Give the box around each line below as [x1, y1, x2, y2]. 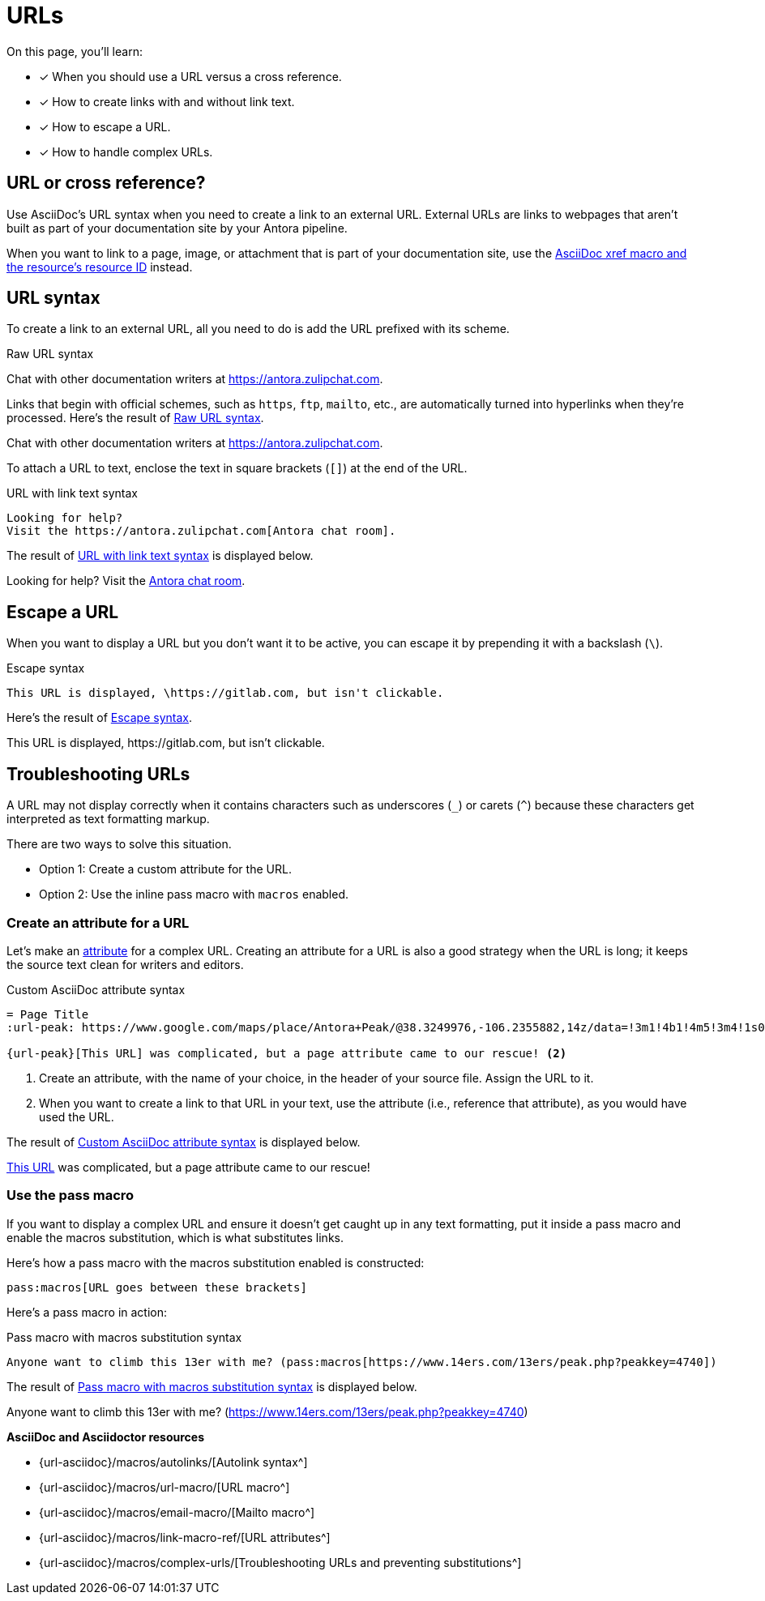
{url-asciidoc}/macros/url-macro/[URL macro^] [39, 1479, 290, 1494]
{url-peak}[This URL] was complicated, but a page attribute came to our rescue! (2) [6, 1046, 567, 1060]
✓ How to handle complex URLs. [39, 144, 213, 159]
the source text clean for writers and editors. [6, 957, 244, 971]
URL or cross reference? [6, 173, 206, 194]
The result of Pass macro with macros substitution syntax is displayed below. [6, 1379, 417, 1394]
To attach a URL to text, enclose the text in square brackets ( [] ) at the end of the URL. [6, 461, 468, 476]
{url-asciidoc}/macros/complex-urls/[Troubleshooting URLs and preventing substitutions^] [39, 1555, 522, 1569]
